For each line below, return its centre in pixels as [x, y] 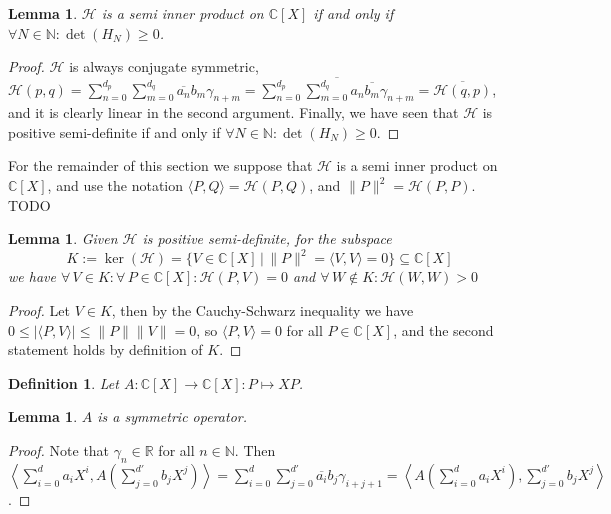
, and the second [443, 329]
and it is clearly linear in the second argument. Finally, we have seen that [233, 112]
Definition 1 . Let [63, 382]
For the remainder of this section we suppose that [160, 165]
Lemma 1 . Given [63, 238]
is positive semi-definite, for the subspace [267, 238]
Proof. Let [39, 309]
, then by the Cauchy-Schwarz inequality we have [262, 309]
